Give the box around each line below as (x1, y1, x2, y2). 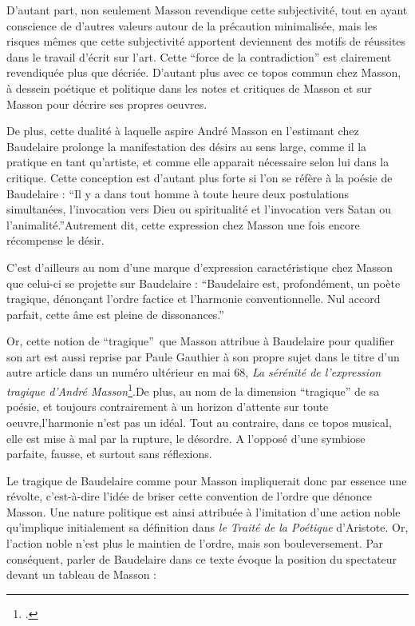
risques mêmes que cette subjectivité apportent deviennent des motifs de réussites (6, 33, 406, 50)
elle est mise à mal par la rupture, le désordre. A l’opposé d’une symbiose (6, 429, 366, 446)
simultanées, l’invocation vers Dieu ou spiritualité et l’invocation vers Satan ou (6, 201, 392, 217)
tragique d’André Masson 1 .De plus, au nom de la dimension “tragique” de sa (6, 381, 380, 399)
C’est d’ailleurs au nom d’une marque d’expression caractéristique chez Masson (6, 258, 393, 275)
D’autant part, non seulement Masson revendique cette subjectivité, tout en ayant (6, 2, 408, 18)
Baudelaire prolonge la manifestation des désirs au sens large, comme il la (6, 138, 367, 154)
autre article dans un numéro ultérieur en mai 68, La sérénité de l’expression (6, 364, 381, 381)
